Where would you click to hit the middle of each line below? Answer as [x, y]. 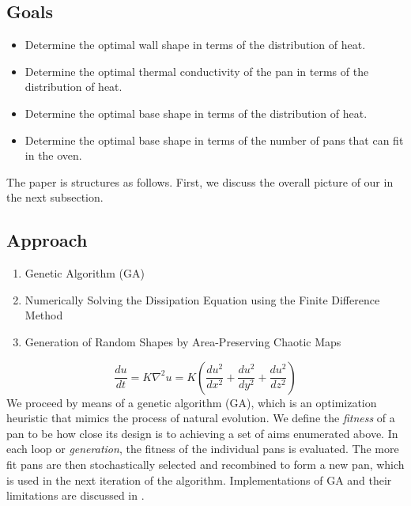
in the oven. [53, 155]
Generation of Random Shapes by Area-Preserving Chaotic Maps [183, 341]
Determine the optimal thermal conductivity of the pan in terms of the [197, 71]
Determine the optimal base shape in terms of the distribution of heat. [196, 113]
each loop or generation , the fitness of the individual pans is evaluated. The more [203, 449]
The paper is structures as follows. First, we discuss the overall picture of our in [200, 181]
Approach [47, 240]
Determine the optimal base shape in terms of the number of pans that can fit [214, 140]
